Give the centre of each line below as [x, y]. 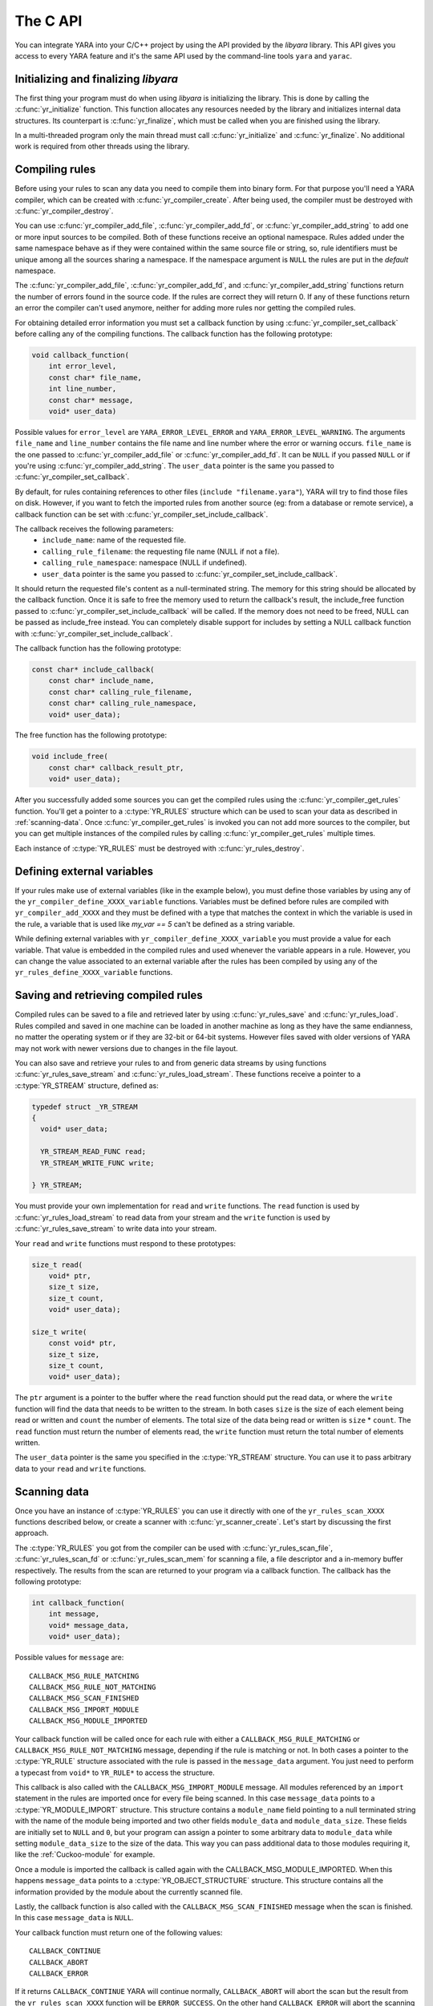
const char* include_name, [102, 681]
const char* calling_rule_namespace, [123, 703]
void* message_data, [89, 1625]
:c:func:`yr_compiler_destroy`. [64, 211]
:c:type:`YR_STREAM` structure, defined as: [87, 1085]
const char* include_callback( [93, 669]
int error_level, [83, 366]
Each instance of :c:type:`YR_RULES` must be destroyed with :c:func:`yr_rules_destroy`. [160, 848]
